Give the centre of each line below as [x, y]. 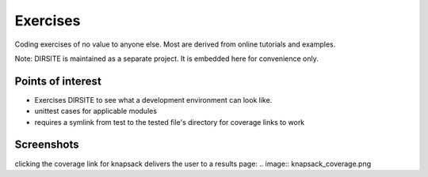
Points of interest [58, 81]
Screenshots [47, 145]
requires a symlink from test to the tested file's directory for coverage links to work [170, 122]
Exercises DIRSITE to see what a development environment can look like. [153, 100]
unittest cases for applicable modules [96, 111]
